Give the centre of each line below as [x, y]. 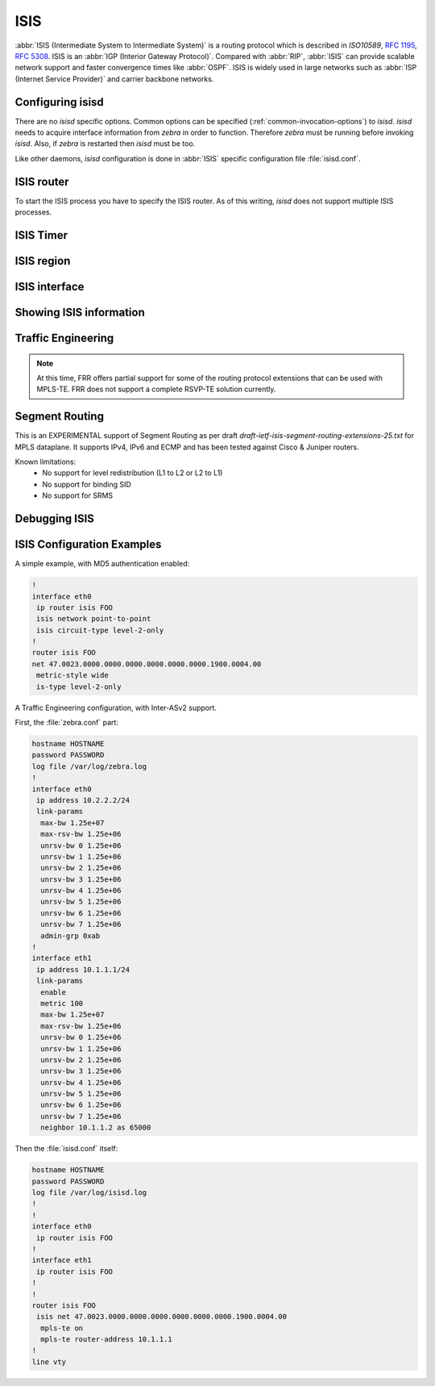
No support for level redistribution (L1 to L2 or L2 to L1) [133, 473]
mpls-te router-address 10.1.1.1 [106, 1340]
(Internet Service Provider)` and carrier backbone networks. [114, 79]
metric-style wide [72, 675]
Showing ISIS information [80, 312]
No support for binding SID [87, 484]
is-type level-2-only [79, 687]
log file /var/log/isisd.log [89, 1193]
